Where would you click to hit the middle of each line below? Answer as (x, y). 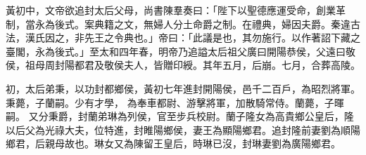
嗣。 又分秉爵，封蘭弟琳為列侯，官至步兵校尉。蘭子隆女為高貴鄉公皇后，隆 (180, 116)
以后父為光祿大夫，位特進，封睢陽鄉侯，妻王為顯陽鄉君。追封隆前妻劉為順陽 (183, 129)
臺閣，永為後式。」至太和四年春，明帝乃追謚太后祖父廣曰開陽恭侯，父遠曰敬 (181, 51)
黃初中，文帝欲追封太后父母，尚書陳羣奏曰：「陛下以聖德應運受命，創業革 (176, 10)
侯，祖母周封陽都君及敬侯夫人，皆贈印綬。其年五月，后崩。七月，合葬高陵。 (183, 65)
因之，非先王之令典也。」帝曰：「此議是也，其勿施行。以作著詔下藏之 (202, 38)
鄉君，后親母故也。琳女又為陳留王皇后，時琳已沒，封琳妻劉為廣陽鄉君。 (173, 143)
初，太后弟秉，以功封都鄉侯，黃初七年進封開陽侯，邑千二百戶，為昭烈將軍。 (183, 88)
